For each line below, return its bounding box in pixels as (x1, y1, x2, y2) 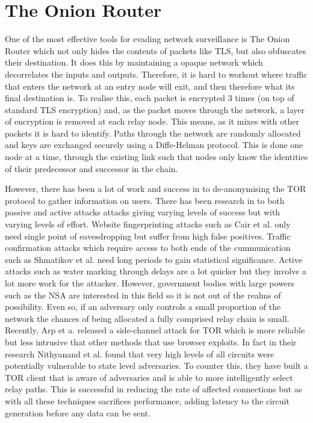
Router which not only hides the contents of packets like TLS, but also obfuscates (5, 44, 306, 57)
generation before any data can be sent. (5, 406, 151, 419)
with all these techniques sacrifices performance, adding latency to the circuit (5, 394, 290, 407)
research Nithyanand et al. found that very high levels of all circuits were (5, 347, 274, 360)
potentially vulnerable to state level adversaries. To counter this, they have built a (5, 359, 308, 372)
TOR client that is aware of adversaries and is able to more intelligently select (5, 371, 293, 383)
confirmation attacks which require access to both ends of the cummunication (5, 241, 291, 254)
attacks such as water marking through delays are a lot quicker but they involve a (5, 265, 306, 277)
